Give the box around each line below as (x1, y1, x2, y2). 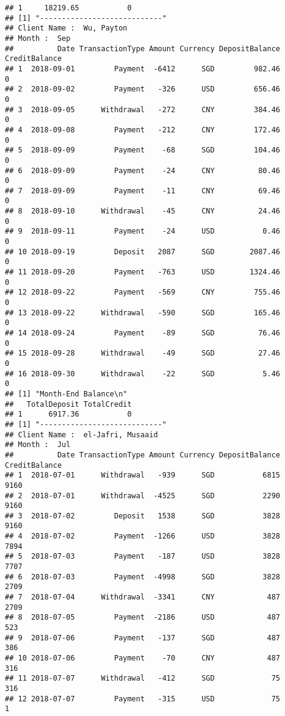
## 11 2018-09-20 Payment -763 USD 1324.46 (5, 268, 281, 277)
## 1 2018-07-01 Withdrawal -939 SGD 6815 (5, 471, 281, 480)
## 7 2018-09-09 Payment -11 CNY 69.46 (5, 186, 281, 195)
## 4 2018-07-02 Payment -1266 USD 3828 (5, 532, 281, 541)
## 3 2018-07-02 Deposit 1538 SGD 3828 (5, 511, 281, 520)
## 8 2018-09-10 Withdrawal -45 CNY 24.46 (5, 207, 281, 216)
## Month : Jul (5, 440, 71, 449)
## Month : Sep (5, 34, 71, 43)
